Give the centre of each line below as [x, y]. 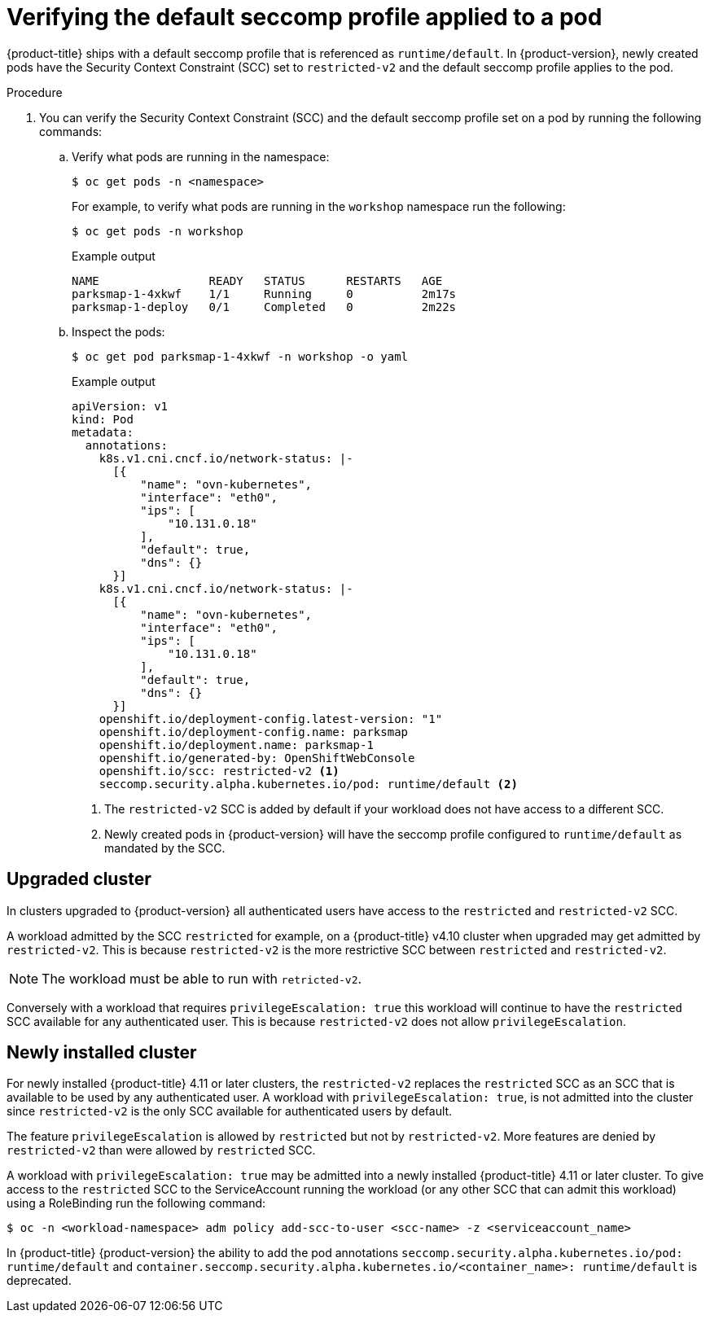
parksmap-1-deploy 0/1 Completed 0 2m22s [264, 307]
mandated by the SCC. [165, 848]
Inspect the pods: [118, 331]
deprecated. [39, 1281]
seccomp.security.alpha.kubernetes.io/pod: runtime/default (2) [308, 784]
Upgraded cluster [79, 879]
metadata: [103, 432]
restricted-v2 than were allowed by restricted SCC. [161, 1150]
